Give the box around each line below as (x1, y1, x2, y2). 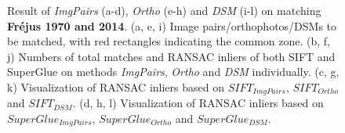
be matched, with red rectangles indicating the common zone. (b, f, (7, 33, 330, 49)
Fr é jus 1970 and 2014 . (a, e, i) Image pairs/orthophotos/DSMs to (7, 17, 337, 34)
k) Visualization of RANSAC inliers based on (7, 78, 224, 95)
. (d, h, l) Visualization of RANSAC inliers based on (72, 95, 324, 111)
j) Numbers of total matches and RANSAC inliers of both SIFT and (7, 48, 336, 64)
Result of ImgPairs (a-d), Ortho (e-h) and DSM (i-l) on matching (7, 2, 321, 18)
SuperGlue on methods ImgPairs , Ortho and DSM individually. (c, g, (7, 63, 340, 80)
